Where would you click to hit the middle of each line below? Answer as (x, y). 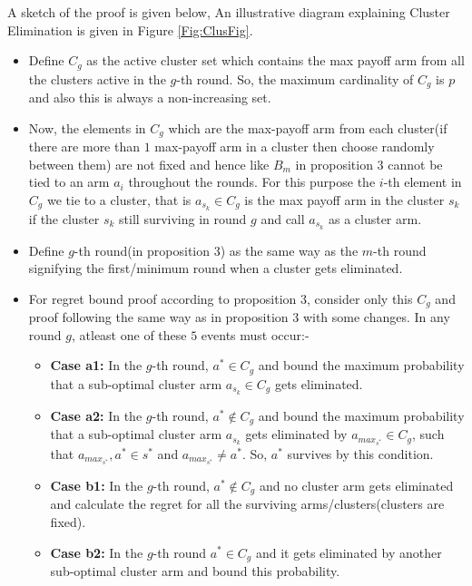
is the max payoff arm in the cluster (344, 199)
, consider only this (360, 298)
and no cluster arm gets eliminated (356, 485)
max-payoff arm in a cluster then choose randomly (295, 146)
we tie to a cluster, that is (119, 199)
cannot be (415, 164)
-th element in (423, 182)
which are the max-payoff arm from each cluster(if (308, 127)
